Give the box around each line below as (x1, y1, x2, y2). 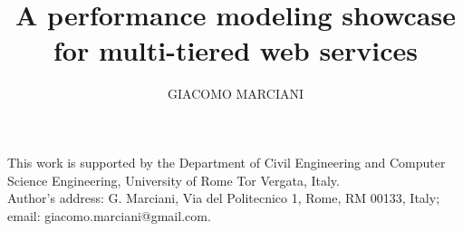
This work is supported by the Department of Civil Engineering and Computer (7, 152, 446, 171)
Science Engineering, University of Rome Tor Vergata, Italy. (7, 170, 340, 189)
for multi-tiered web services (53, 32, 418, 69)
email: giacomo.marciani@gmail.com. (7, 206, 211, 225)
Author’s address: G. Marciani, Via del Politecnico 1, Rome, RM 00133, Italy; (7, 188, 440, 207)
